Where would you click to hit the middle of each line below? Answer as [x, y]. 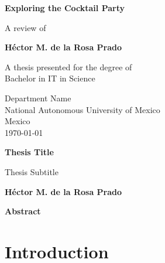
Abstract [23, 211]
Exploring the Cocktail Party [65, 8]
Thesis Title [29, 152]
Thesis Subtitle [32, 171]
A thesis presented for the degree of [68, 66]
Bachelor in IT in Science [50, 78]
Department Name [38, 98]
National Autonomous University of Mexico [82, 109]
